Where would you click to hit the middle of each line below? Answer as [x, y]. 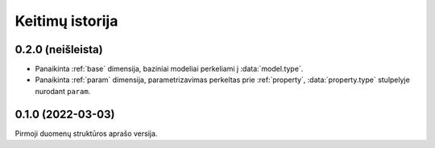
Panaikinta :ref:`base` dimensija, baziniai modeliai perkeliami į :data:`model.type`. [169, 69]
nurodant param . [63, 91]
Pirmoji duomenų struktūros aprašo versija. [86, 134]
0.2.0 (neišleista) [59, 49]
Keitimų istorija [66, 21]
